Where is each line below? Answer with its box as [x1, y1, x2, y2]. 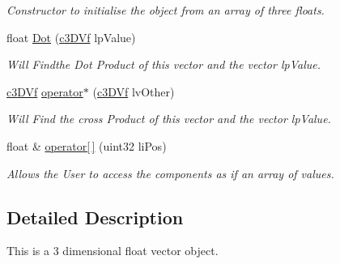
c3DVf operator [6, 83, 83, 100]
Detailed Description [6, 204, 184, 229]
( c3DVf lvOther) [92, 83, 175, 100]
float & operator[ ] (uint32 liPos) [6, 137, 167, 154]
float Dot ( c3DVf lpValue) [6, 28, 136, 45]
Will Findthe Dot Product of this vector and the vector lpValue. [6, 56, 321, 73]
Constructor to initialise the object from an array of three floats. [6, 2, 325, 18]
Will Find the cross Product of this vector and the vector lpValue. [6, 110, 331, 127]
